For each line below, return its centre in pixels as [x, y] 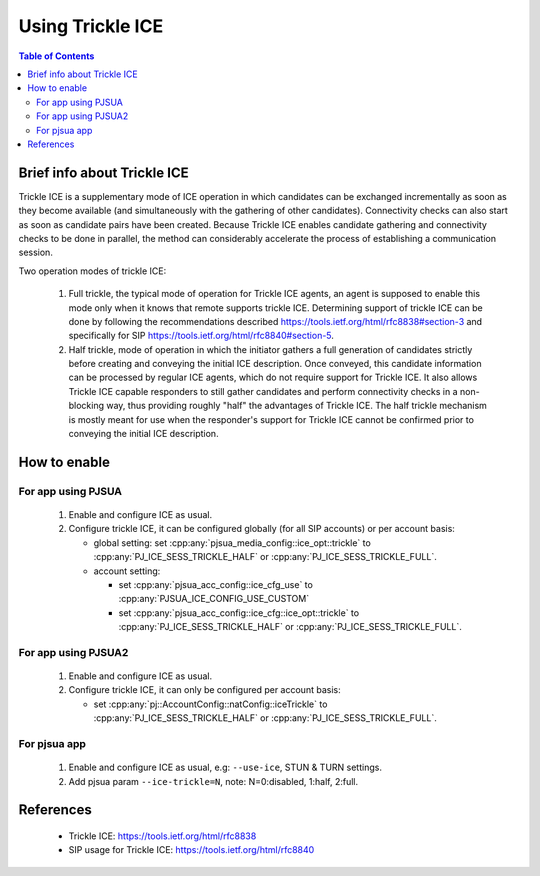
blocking [86, 406]
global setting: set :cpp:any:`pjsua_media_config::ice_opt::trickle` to [232, 542]
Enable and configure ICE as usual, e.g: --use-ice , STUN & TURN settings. [225, 767]
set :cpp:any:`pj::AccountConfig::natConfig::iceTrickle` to [210, 704]
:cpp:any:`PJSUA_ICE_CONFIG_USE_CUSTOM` [214, 599]
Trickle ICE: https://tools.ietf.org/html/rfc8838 [162, 836]
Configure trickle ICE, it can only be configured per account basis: [204, 690]
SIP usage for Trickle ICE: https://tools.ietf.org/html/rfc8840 [191, 850]
